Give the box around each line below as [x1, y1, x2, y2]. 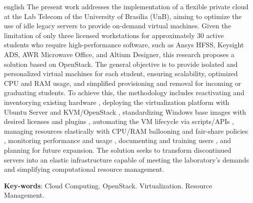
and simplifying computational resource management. [4, 164, 164, 174]
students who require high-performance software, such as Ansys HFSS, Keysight [4, 40, 244, 50]
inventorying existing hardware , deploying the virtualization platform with [4, 97, 230, 107]
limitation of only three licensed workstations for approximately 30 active [4, 30, 224, 40]
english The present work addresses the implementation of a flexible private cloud [4, 1, 249, 11]
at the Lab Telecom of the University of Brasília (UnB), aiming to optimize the [4, 11, 242, 21]
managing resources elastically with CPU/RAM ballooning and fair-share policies [4, 125, 248, 136]
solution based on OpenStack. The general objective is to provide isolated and [4, 59, 238, 69]
